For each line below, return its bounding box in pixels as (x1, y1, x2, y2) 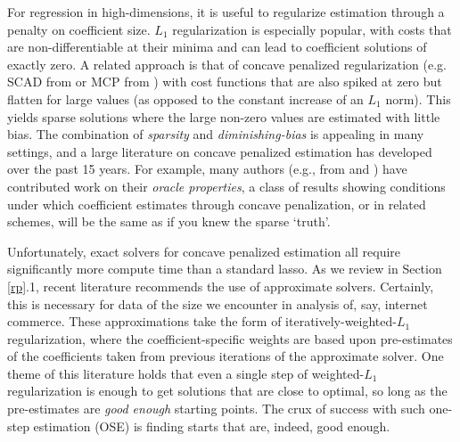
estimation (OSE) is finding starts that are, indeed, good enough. (33, 416, 390, 435)
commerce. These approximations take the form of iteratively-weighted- (7, 312, 397, 331)
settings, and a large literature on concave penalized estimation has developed (7, 142, 432, 160)
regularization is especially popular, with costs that (172, 20, 452, 38)
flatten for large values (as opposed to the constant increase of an (7, 89, 364, 108)
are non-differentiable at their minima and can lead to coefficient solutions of (7, 37, 427, 56)
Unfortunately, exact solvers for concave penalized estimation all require (7, 241, 401, 260)
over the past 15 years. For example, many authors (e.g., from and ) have (7, 160, 407, 178)
